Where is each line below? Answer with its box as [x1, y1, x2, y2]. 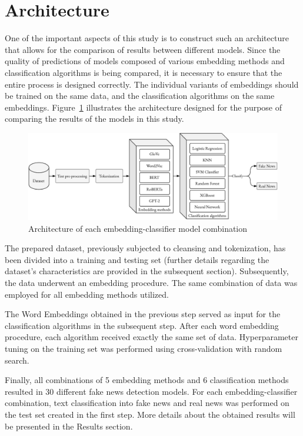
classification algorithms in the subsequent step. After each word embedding [5, 319, 279, 331]
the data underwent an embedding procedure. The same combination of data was [5, 277, 298, 289]
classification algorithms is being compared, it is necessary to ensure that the [5, 66, 282, 78]
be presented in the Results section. [5, 420, 133, 432]
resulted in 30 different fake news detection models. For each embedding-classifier [5, 385, 298, 397]
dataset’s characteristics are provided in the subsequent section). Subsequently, [5, 265, 289, 277]
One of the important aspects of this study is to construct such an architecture [5, 32, 289, 44]
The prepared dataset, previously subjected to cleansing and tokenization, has [5, 242, 286, 254]
